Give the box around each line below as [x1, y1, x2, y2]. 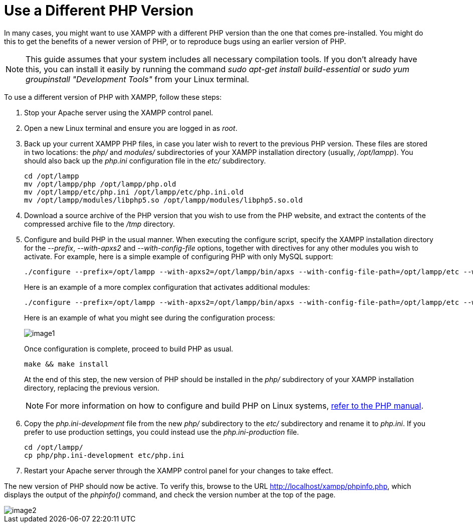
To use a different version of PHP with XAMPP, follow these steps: [4, 92, 222, 101]
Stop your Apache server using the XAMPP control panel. [24, 108, 213, 117]
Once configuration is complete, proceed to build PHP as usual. [24, 344, 233, 353]
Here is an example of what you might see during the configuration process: [24, 313, 275, 322]
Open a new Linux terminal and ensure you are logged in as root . [24, 123, 238, 132]
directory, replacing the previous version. [24, 383, 160, 392]
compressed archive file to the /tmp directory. [24, 219, 175, 228]
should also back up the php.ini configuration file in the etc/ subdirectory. [24, 156, 266, 165]
